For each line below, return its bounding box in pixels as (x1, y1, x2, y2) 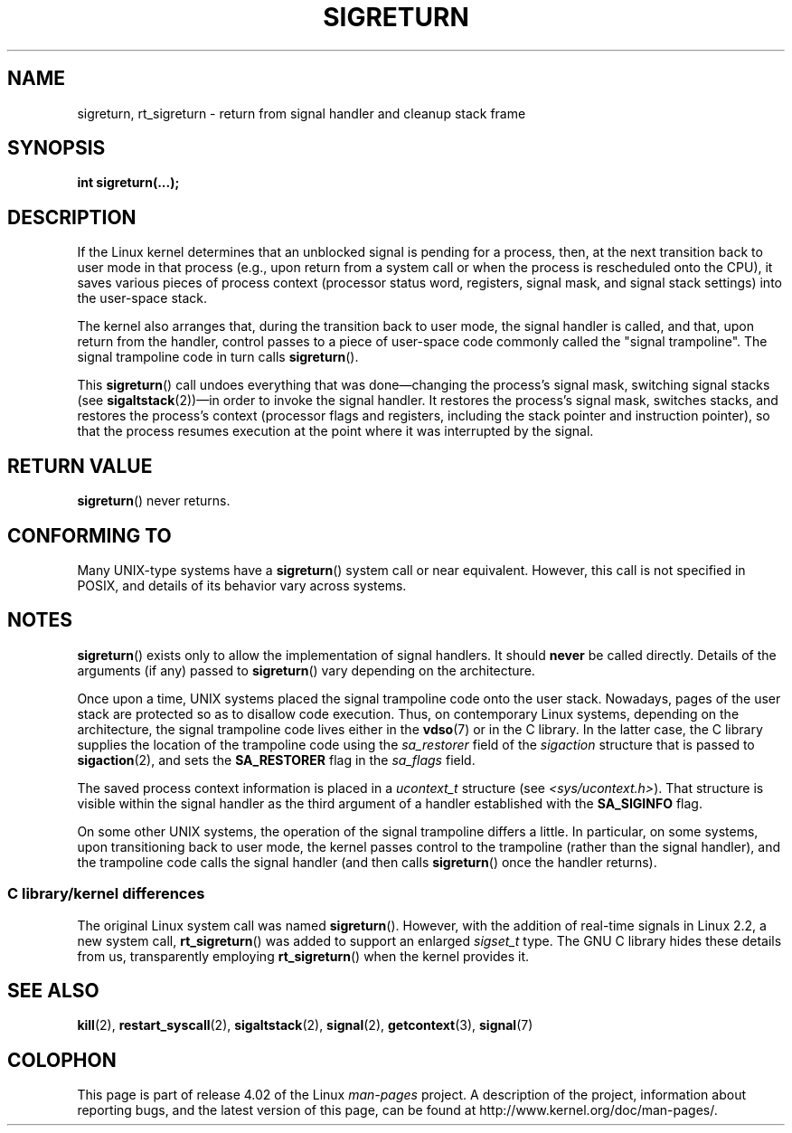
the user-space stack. (77, 290, 208, 307)
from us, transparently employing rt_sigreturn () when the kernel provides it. (77, 948, 530, 964)
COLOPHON (7, 1048, 117, 1072)
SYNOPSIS (7, 137, 106, 160)
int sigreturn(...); (77, 175, 180, 191)
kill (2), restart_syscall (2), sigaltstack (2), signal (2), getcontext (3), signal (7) (77, 1017, 533, 1034)
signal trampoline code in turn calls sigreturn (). (77, 349, 359, 365)
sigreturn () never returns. (77, 493, 231, 509)
